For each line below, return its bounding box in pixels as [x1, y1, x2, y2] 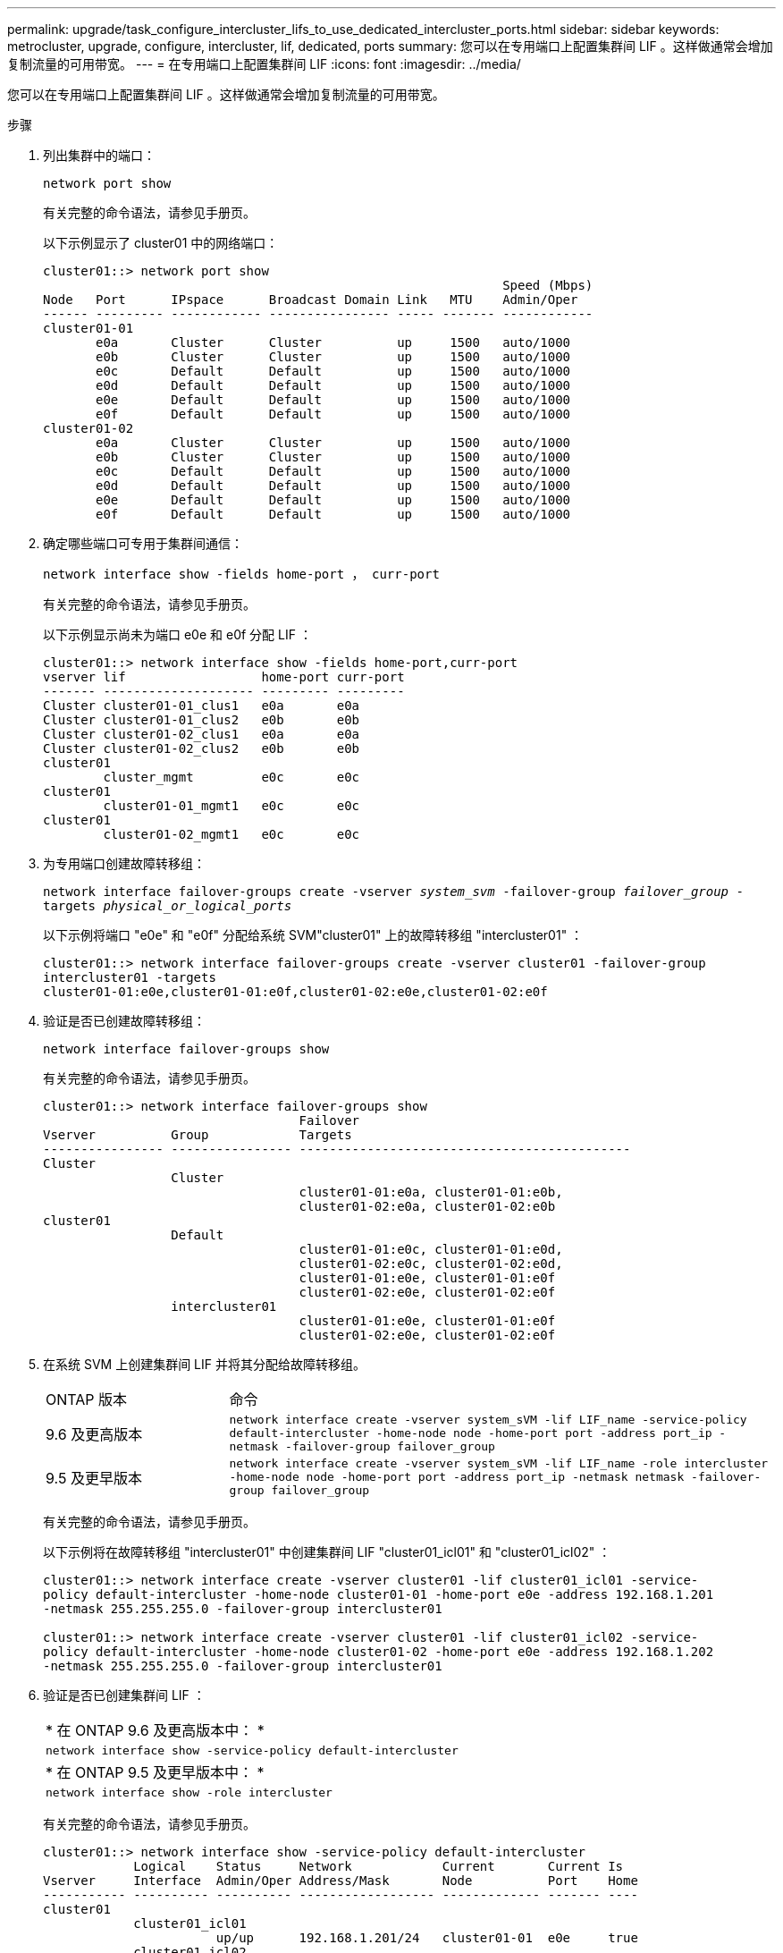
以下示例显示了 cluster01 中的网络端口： [43, 235, 279, 250]
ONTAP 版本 [46, 1391, 128, 1408]
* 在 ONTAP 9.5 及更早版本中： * [46, 1763, 265, 1781]
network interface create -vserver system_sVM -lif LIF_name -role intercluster [229, 1457, 769, 1470]
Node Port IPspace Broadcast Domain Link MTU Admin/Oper [43, 292, 578, 307]
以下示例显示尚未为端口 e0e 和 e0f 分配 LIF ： [43, 627, 312, 642]
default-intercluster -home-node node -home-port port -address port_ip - [229, 1426, 727, 1440]
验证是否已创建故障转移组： [43, 1013, 206, 1028]
